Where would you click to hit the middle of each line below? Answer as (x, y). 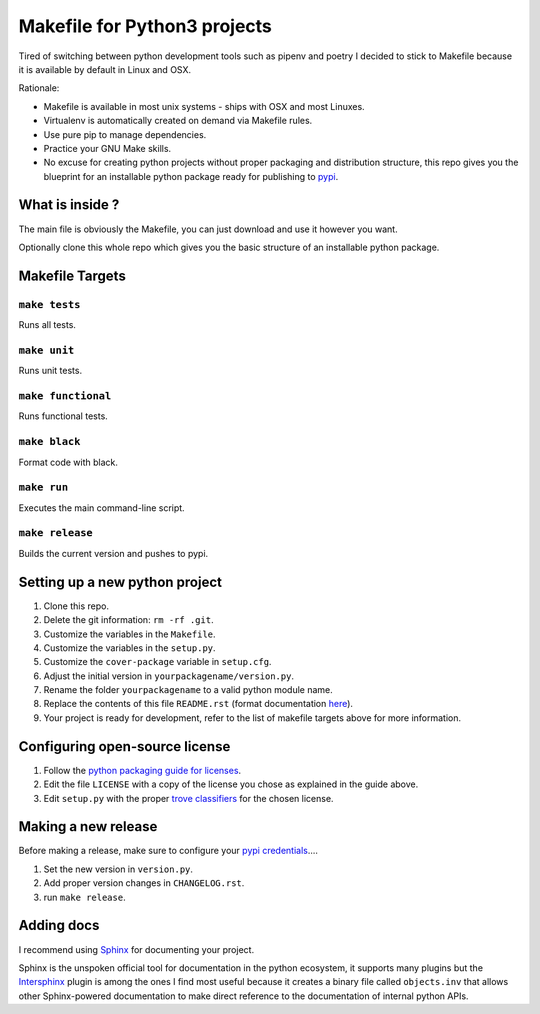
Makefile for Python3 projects (145, 26)
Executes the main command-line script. (101, 507)
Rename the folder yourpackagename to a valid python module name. (188, 690)
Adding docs (59, 925)
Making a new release (88, 826)
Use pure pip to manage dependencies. (125, 134)
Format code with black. (68, 462)
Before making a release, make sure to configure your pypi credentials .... (168, 851)
